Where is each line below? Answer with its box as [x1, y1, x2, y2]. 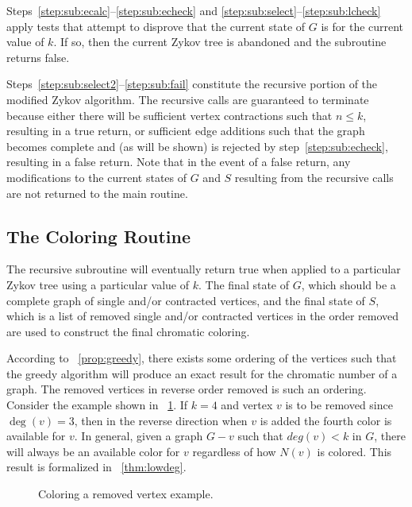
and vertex [221, 397, 273, 413]
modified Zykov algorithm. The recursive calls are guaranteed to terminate [6, 91, 369, 107]
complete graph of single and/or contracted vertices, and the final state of [6, 292, 365, 308]
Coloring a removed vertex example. [38, 486, 214, 502]
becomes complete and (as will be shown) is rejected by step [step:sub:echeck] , [6, 137, 388, 154]
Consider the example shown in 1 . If [6, 397, 188, 413]
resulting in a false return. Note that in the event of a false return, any [6, 153, 351, 170]
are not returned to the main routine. [6, 184, 188, 201]
